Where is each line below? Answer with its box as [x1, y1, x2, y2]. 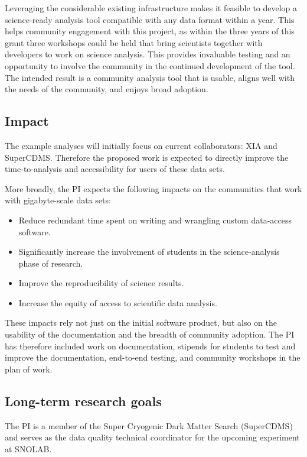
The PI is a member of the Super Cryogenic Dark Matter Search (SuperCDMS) [5, 419, 293, 432]
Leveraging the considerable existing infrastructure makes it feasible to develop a [5, 2, 298, 14]
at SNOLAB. [5, 442, 52, 455]
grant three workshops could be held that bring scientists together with [5, 36, 263, 48]
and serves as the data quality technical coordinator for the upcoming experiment [5, 431, 300, 443]
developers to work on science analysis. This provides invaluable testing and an [5, 48, 290, 60]
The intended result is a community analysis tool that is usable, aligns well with [5, 71, 295, 83]
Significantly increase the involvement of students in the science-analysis [18, 245, 280, 258]
